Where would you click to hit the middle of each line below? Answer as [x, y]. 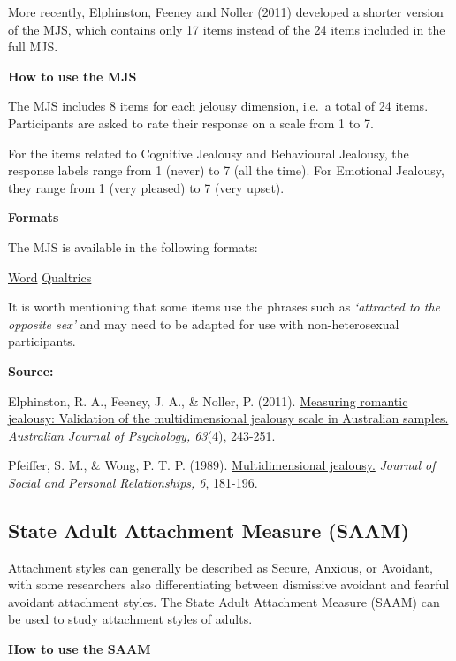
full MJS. [33, 46]
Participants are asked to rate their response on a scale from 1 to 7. [191, 123]
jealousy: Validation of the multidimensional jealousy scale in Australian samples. [228, 418]
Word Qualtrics [50, 277]
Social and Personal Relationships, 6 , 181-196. [133, 482]
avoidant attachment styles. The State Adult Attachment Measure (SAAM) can [224, 601]
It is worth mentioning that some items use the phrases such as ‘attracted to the [224, 307]
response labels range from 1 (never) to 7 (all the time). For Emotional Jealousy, [226, 170]
